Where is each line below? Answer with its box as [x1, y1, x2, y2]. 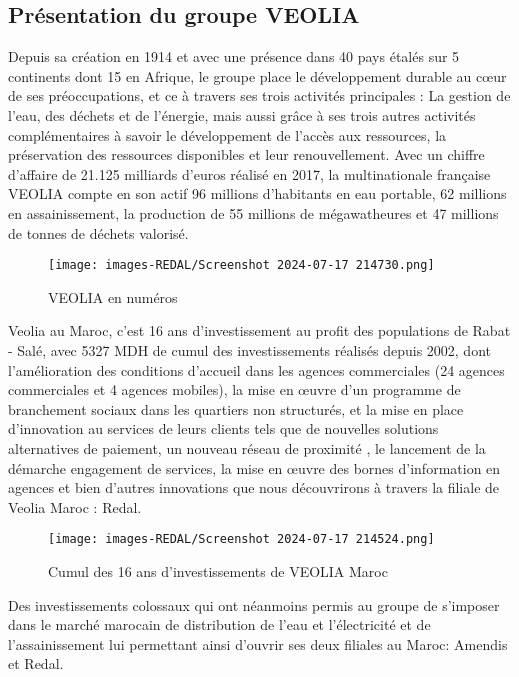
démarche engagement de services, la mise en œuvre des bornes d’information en [8, 457, 501, 478]
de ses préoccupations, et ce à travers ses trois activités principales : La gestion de [8, 85, 511, 106]
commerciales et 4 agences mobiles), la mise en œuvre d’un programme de [8, 379, 461, 400]
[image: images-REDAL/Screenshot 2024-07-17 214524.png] [48, 532, 435, 547]
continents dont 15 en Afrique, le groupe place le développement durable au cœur [8, 65, 507, 86]
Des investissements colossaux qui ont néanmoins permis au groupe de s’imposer [8, 594, 500, 615]
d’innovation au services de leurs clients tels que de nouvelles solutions [8, 418, 439, 439]
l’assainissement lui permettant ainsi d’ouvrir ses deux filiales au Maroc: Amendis [8, 633, 508, 654]
